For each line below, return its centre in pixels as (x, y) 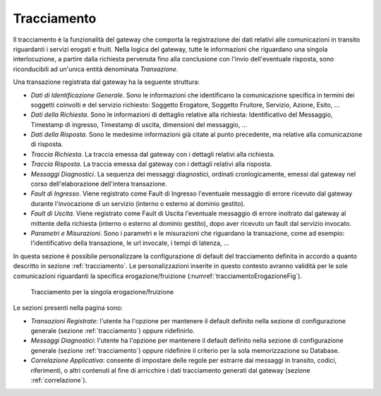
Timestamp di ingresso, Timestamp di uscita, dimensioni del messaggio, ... (139, 124)
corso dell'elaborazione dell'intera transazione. (99, 184)
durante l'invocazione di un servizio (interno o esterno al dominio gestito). (138, 203)
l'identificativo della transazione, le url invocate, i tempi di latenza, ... (130, 243)
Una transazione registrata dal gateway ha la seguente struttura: (107, 82)
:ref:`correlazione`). (59, 380)
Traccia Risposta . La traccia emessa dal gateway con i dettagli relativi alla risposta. (151, 164)
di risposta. (47, 144)
